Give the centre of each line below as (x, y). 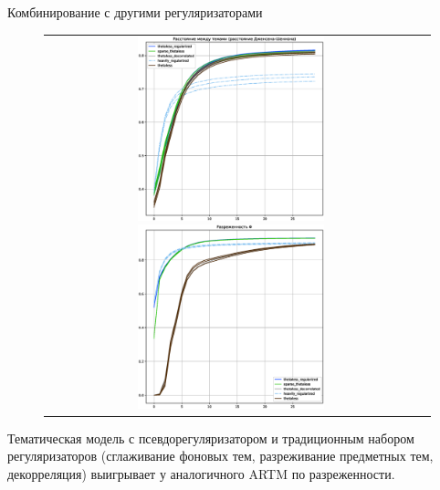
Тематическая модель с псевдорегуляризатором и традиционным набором (211, 438)
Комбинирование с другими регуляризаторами (135, 12)
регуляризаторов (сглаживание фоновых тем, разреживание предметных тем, (220, 456)
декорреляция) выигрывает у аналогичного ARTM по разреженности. (201, 474)
